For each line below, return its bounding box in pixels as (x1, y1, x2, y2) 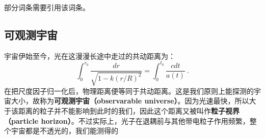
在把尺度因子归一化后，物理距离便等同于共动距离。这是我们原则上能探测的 (4, 85, 254, 96)
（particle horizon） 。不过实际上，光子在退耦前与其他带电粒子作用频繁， (4, 115, 250, 126)
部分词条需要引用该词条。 (4, 2, 90, 12)
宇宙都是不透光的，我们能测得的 (11, 125, 118, 136)
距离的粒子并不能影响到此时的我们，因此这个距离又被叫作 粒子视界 (18, 106, 240, 116)
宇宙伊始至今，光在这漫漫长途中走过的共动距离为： (4, 50, 175, 61)
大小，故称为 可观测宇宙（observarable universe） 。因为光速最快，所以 (11, 95, 249, 106)
